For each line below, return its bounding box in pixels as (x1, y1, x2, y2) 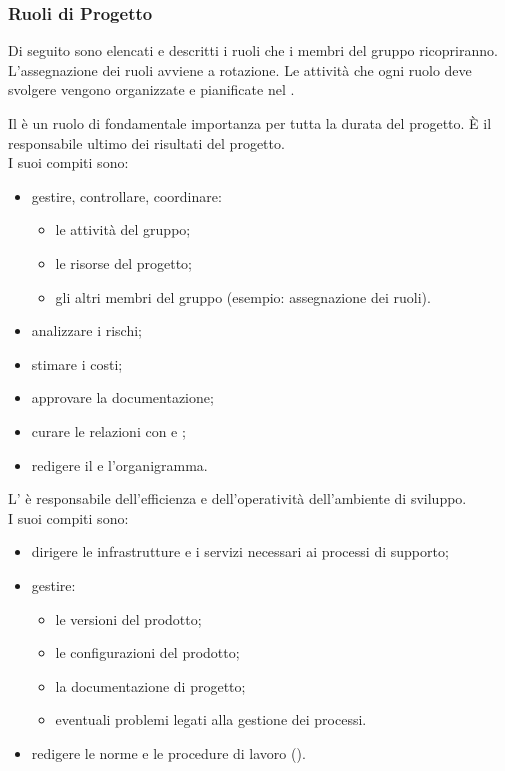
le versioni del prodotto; (55, 608, 202, 629)
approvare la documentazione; (31, 387, 214, 408)
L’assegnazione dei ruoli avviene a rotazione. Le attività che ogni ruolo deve (8, 59, 472, 80)
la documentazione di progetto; (55, 675, 246, 696)
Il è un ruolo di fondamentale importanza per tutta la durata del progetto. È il (8, 113, 492, 133)
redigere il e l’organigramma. (31, 454, 208, 475)
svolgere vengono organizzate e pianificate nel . (8, 79, 295, 100)
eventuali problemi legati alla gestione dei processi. (55, 709, 367, 730)
